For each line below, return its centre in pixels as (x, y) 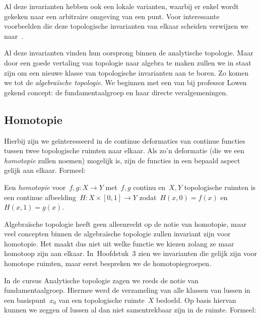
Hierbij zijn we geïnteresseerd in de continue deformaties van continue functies (125, 140)
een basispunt (25, 300)
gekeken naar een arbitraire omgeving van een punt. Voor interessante (112, 16)
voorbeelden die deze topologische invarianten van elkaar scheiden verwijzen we (126, 26)
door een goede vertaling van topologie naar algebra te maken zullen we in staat (128, 62)
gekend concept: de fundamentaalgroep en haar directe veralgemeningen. (116, 92)
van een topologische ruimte (102, 300)
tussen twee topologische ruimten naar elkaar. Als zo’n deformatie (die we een (124, 150)
